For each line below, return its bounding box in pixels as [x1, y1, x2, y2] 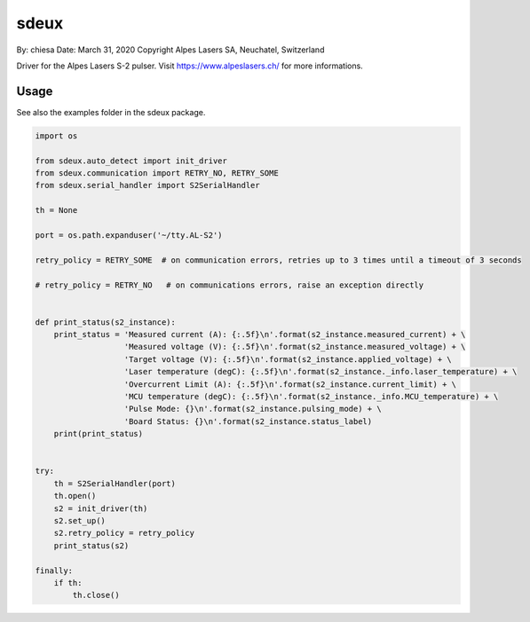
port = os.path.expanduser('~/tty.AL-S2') [35, 230, 223, 240]
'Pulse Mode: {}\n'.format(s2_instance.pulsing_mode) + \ [123, 404, 382, 414]
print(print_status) [53, 429, 144, 439]
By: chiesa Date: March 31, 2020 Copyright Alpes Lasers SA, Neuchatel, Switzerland [16, 44, 325, 55]
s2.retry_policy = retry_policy [53, 528, 195, 539]
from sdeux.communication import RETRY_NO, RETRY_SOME [35, 169, 279, 177]
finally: [35, 565, 74, 576]
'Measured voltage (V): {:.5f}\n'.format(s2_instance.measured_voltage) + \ [123, 342, 466, 352]
